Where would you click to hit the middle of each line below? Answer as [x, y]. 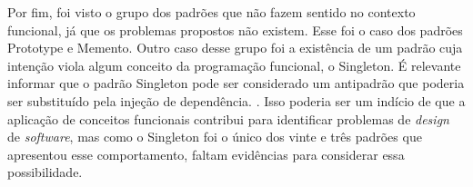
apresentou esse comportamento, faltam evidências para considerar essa [206, 154]
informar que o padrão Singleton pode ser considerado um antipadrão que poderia [236, 83]
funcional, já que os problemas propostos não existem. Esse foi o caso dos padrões [235, 30]
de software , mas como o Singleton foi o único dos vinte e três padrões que [215, 137]
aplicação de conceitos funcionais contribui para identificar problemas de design [228, 118]
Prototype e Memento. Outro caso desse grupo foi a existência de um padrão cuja [235, 48]
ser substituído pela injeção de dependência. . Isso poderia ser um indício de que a [236, 100]
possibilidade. [45, 172]
